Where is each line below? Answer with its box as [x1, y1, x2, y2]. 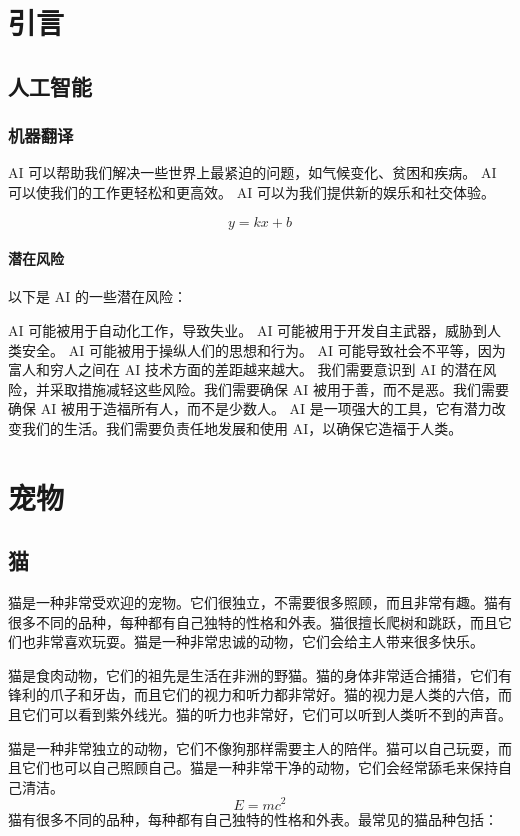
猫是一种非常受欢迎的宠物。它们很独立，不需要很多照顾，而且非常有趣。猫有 [8, 592, 512, 613]
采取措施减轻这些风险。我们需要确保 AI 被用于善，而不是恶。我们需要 [49, 378, 509, 399]
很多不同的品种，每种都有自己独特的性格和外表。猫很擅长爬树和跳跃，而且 [8, 611, 498, 632]
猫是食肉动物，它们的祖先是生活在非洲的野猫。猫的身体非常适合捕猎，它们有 [8, 664, 512, 685]
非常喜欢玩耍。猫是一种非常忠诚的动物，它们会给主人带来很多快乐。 [35, 631, 484, 652]
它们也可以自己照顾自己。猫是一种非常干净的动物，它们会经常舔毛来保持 [21, 757, 498, 778]
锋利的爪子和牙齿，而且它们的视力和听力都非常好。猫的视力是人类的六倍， [8, 684, 498, 705]
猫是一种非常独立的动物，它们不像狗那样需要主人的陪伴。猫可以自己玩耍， [8, 737, 498, 758]
